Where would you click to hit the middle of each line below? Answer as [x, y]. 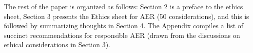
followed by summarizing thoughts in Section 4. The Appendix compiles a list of [124, 26]
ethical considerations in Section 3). [57, 44]
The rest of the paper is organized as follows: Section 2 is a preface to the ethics [124, 6]
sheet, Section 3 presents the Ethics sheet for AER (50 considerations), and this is [126, 16]
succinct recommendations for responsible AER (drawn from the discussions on [122, 35]
